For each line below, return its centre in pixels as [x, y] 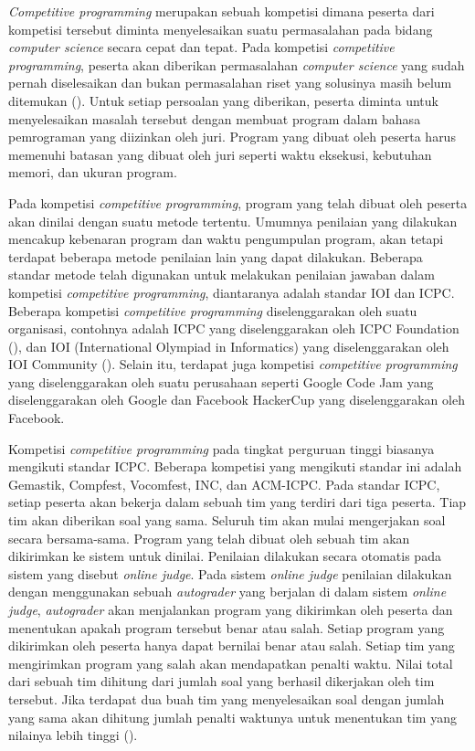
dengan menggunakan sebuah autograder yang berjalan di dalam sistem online [227, 592]
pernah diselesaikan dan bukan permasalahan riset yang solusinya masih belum [230, 83]
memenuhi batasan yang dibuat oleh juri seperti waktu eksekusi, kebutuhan [220, 154]
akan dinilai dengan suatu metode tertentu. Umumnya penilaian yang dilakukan [233, 221]
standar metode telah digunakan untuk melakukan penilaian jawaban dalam [222, 275]
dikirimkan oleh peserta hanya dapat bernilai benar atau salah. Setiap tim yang [232, 645]
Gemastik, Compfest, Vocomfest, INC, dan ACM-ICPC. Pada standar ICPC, [224, 484]
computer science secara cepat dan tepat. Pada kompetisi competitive [201, 47]
